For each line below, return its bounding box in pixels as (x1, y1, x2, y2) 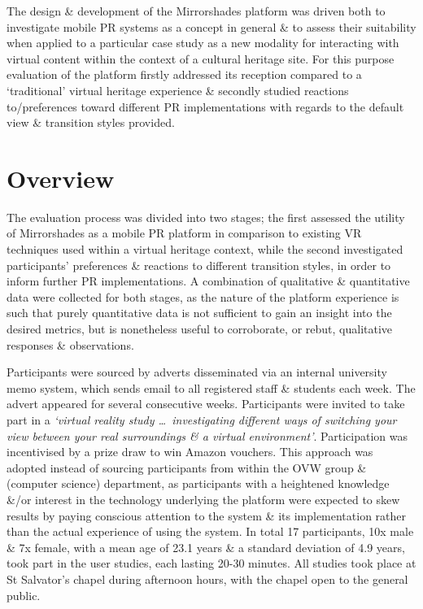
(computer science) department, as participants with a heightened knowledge (7, 475, 390, 492)
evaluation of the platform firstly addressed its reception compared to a (7, 66, 362, 83)
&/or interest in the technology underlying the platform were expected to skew (7, 490, 400, 507)
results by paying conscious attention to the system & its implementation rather (7, 507, 407, 524)
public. (7, 586, 41, 603)
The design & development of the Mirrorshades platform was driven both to (7, 2, 386, 19)
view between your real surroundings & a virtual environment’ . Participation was (7, 427, 408, 444)
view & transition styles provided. (7, 114, 175, 131)
